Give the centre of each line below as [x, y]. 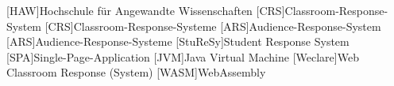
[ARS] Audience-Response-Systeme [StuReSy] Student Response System [178, 41]
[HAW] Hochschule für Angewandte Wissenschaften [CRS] [146, 10]
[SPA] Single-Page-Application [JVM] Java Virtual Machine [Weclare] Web [183, 56]
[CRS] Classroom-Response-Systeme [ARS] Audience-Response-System [213, 26]
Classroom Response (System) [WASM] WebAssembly [136, 72]
